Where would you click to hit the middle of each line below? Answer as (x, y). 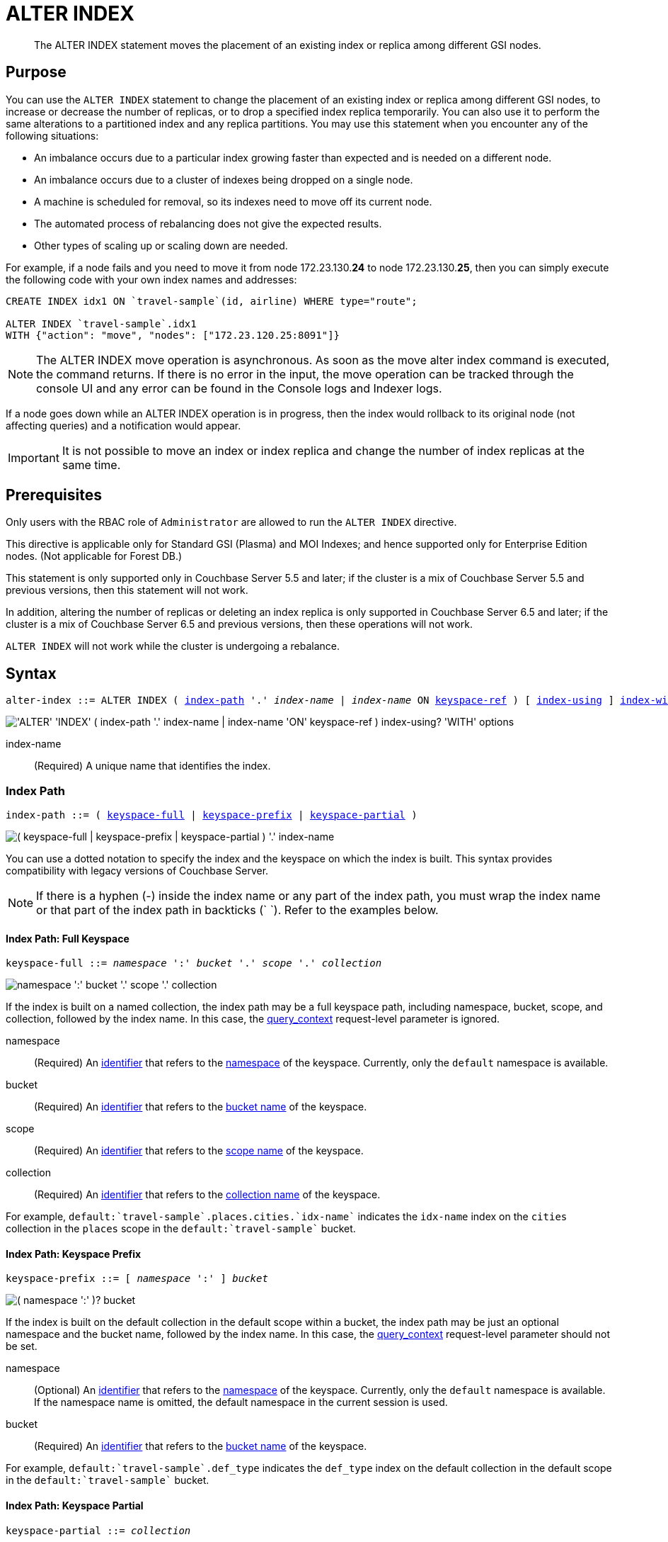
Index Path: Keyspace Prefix (74, 1254)
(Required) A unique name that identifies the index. (152, 766)
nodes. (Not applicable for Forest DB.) (94, 556)
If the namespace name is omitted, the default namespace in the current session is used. (241, 1402)
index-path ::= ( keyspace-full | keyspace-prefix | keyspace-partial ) (212, 815)
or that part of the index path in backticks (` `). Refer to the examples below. (237, 910)
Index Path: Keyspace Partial (75, 1506)
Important (34, 457)
